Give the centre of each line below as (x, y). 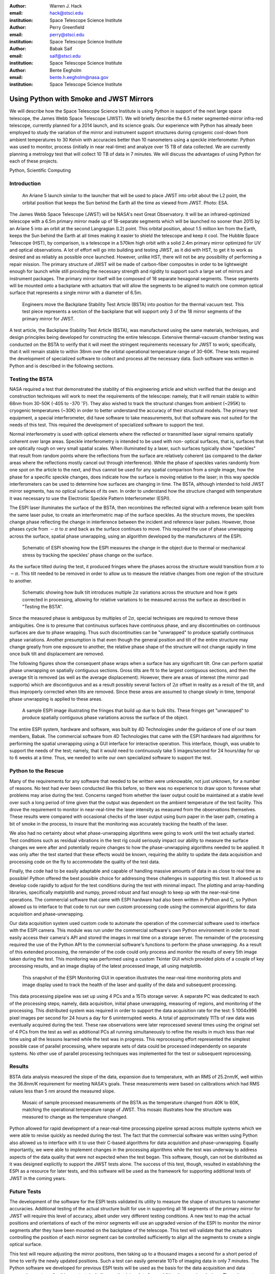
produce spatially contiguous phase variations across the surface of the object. (105, 718)
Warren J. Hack (66, 6)
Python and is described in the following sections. (62, 366)
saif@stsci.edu (65, 56)
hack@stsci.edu (66, 13)
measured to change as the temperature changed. (75, 1117)
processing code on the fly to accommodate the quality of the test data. (85, 862)
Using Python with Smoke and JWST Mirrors (81, 99)
